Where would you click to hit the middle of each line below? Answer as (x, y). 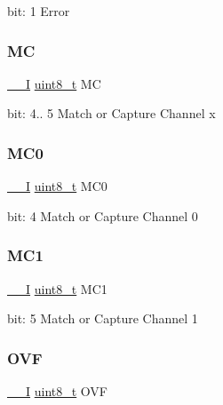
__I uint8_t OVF (58, 391)
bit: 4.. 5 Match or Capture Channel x (111, 113)
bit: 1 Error (39, 11)
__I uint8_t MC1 (57, 288)
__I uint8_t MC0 (57, 186)
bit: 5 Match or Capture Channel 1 (103, 318)
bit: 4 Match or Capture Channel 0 (103, 215)
